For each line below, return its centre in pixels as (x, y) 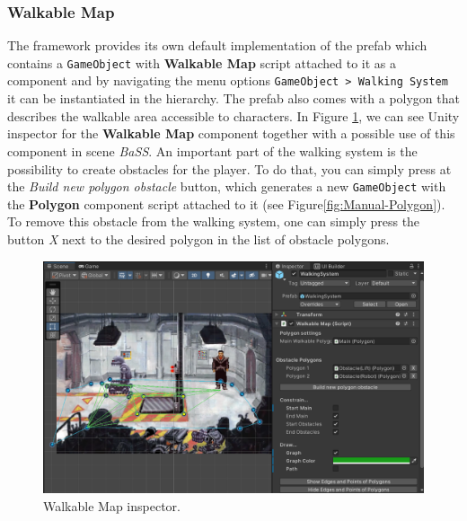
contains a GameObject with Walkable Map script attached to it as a (202, 62)
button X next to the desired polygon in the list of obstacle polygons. (198, 238)
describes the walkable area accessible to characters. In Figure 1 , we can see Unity (233, 115)
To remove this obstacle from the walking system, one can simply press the (214, 221)
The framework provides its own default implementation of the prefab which (217, 45)
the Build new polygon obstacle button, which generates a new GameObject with (227, 186)
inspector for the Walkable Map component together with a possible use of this (231, 133)
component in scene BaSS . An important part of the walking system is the (212, 150)
